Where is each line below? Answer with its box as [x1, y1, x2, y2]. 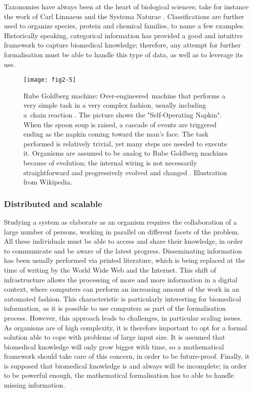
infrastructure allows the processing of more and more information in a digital [4, 274, 237, 284]
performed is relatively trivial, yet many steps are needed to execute [23, 138, 227, 148]
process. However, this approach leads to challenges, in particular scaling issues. [4, 312, 242, 323]
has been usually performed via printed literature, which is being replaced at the [4, 255, 245, 265]
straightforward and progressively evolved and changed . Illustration [23, 167, 227, 177]
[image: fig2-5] [23, 76, 76, 84]
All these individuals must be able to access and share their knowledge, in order [4, 236, 243, 246]
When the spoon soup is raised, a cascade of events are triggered [23, 119, 217, 129]
